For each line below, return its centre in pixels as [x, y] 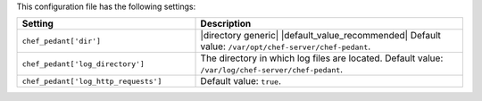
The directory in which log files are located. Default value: [322, 58]
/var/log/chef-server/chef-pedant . [272, 70]
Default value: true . [241, 81]
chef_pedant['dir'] [62, 41]
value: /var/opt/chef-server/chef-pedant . [286, 46]
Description [226, 24]
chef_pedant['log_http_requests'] [92, 81]
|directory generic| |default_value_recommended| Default [320, 36]
